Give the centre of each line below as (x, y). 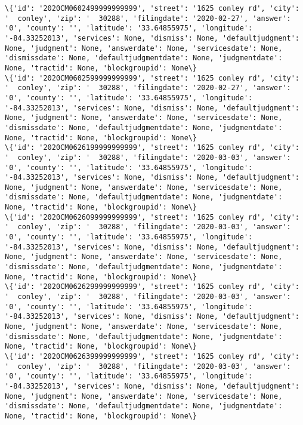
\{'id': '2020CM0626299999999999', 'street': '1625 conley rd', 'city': (152, 287)
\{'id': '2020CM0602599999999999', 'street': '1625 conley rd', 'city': (152, 78)
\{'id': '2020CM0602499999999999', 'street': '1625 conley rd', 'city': (152, 8)
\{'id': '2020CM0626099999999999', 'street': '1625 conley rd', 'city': (152, 217)
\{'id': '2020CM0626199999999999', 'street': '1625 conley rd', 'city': (152, 148)
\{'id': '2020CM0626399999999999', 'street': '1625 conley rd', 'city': (152, 356)
